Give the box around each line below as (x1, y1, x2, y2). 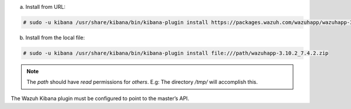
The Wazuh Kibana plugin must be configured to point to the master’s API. (11, 94, 190, 102)
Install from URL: (25, 4, 66, 10)
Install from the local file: (25, 34, 85, 41)
